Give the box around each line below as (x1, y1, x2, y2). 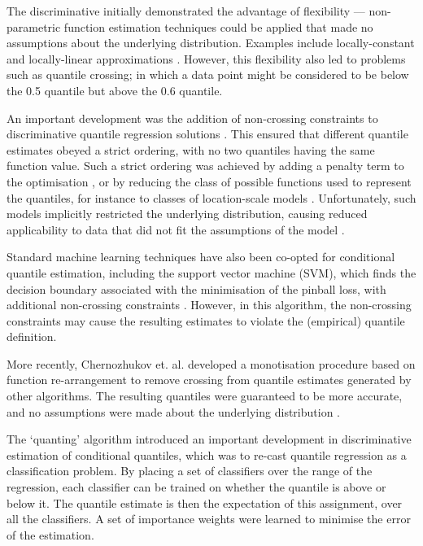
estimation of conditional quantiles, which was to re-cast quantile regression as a (7, 446, 407, 463)
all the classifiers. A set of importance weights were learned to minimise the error (7, 510, 411, 527)
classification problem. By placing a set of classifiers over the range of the (7, 462, 373, 479)
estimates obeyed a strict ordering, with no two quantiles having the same (7, 141, 375, 158)
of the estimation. (7, 526, 94, 543)
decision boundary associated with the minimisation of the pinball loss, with (7, 280, 386, 297)
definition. (7, 328, 57, 345)
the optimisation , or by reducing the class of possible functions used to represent (7, 173, 412, 190)
